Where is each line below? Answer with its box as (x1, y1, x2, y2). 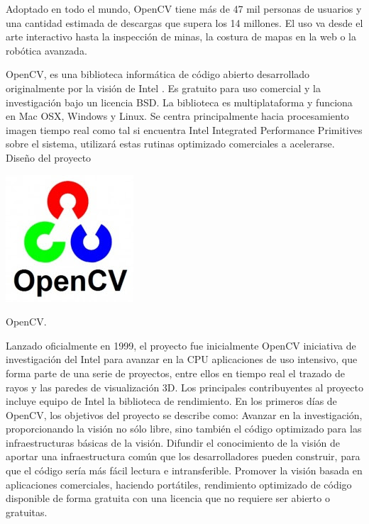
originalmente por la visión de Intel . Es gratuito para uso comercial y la (6, 80, 321, 95)
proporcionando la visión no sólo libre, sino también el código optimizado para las (6, 421, 362, 436)
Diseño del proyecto (6, 150, 92, 165)
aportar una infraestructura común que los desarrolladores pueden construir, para (6, 449, 360, 464)
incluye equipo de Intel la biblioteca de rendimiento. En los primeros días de (6, 394, 337, 408)
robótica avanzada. (6, 43, 87, 57)
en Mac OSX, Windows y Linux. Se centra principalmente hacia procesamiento (6, 108, 349, 123)
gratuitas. (6, 504, 48, 519)
